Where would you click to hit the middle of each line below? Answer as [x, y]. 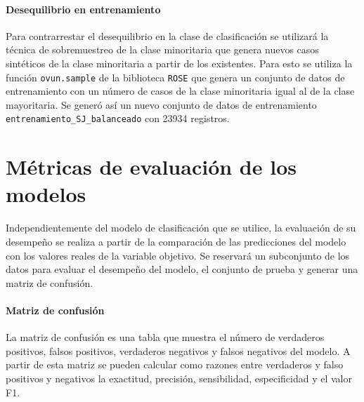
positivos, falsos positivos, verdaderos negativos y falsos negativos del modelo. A [178, 350]
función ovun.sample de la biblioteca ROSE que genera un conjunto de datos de [175, 77]
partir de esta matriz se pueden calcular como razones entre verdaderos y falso [175, 364]
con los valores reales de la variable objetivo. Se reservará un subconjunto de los [178, 255]
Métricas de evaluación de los [151, 167]
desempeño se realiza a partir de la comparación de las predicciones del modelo [176, 241]
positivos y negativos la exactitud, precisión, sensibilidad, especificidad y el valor [179, 378]
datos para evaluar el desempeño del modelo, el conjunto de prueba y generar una [182, 269]
